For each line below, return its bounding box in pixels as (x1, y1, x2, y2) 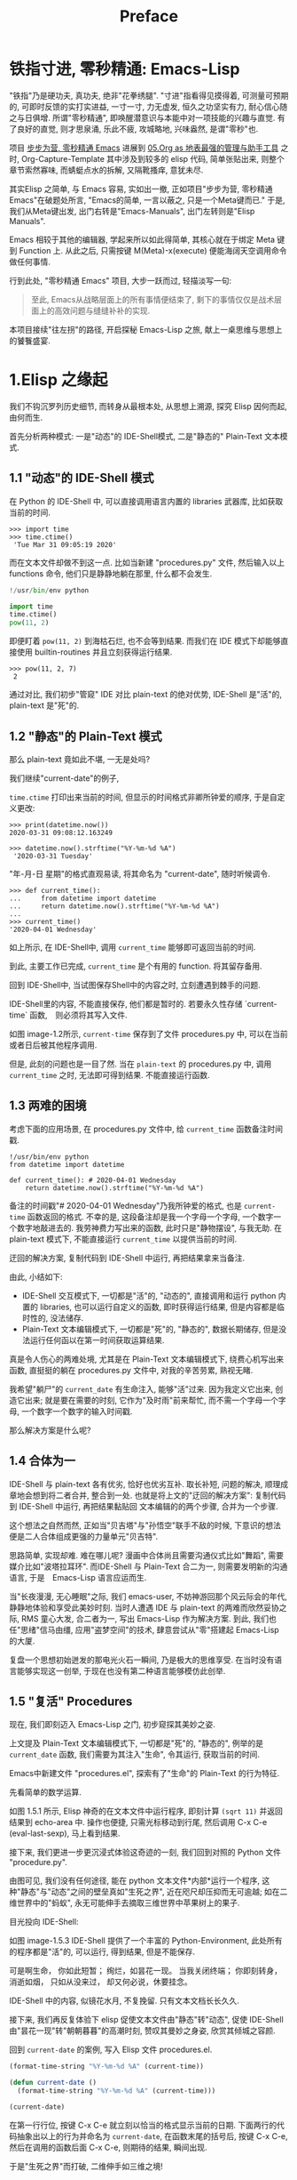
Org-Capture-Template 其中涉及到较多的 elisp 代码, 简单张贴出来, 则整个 (20, 153, 285, 164)
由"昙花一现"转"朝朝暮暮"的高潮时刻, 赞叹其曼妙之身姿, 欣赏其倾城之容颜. (9, 2025, 277, 2036)
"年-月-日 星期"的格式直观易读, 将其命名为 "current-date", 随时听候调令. (9, 869, 270, 879)
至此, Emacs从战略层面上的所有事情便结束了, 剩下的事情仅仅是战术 (30, 294, 275, 304)
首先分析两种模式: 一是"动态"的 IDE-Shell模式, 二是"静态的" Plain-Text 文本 (9, 430, 281, 441)
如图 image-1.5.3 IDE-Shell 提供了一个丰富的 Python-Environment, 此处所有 (9, 1935, 283, 1946)
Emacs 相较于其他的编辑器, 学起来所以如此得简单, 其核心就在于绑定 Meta (9, 234, 276, 245)
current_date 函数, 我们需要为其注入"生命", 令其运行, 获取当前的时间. (9, 1750, 260, 1760)
